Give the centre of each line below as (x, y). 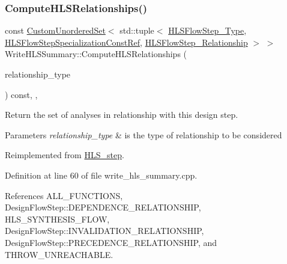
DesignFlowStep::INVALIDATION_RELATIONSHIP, (104, 231)
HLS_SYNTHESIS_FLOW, (57, 219)
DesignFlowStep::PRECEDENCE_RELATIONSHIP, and (111, 242)
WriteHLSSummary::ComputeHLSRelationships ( (96, 54)
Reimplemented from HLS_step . (65, 155)
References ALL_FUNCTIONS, (64, 195)
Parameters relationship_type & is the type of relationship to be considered (143, 134)
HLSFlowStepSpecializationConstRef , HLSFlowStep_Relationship (126, 42)
